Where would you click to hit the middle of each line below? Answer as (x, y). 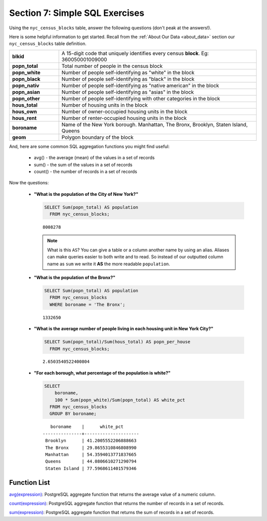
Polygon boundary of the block (97, 137)
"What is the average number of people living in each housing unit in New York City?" (124, 329)
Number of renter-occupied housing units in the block (124, 118)
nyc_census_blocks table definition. (48, 44)
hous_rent (24, 118)
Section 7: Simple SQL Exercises (77, 13)
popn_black (26, 79)
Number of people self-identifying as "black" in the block (128, 79)
